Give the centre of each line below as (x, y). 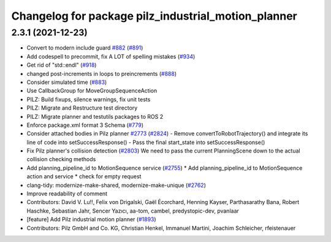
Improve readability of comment (67, 194)
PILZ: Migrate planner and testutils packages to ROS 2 (95, 116)
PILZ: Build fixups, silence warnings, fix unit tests (89, 99)
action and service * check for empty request (84, 176)
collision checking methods (61, 159)
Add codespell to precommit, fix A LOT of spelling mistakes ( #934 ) (111, 56)
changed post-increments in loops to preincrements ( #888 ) (102, 74)
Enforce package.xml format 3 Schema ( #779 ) (85, 125)
